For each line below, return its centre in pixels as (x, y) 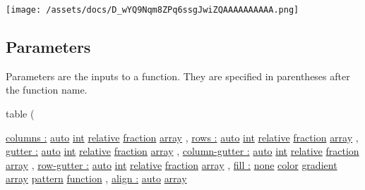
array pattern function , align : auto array (96, 178)
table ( (20, 114)
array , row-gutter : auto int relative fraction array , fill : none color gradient (172, 164)
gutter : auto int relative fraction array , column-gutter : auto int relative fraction (182, 151)
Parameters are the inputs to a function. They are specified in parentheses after (178, 76)
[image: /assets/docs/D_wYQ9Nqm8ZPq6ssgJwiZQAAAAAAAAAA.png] (152, 10)
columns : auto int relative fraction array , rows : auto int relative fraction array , (182, 137)
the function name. (47, 90)
